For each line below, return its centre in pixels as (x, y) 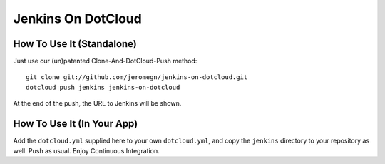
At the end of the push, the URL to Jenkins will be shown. (97, 103)
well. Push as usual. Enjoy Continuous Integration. (86, 150)
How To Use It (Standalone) (75, 44)
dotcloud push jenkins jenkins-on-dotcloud (103, 87)
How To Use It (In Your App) (76, 124)
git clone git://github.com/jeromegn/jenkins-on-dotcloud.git (137, 77)
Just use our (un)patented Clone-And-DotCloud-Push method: (105, 61)
